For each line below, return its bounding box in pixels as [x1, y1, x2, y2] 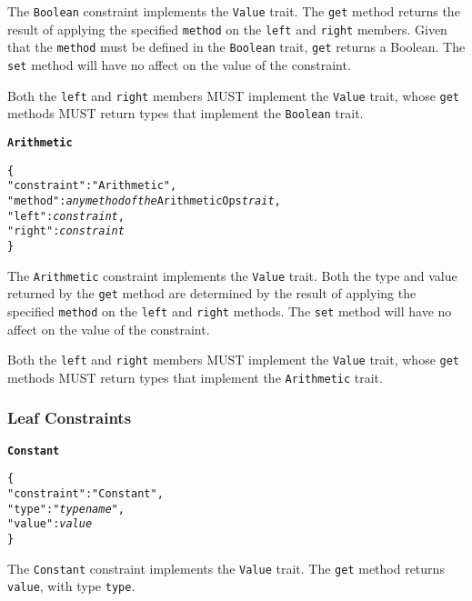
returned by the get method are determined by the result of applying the [7, 284, 417, 303]
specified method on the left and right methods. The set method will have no [7, 301, 452, 320]
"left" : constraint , [7, 209, 125, 223]
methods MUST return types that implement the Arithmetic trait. [7, 367, 383, 386]
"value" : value [7, 517, 93, 531]
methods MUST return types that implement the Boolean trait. [7, 104, 364, 123]
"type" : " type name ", [7, 502, 125, 516]
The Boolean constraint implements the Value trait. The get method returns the [7, 2, 460, 20]
